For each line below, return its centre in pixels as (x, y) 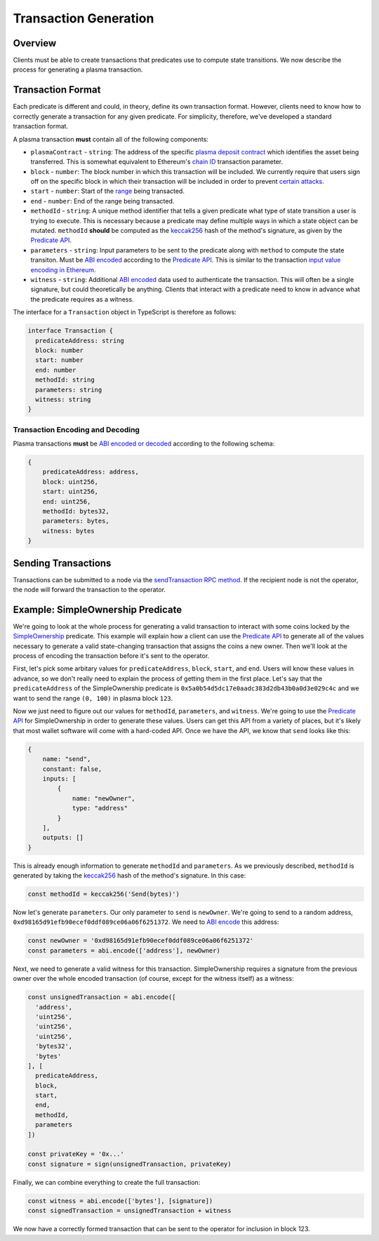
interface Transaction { (71, 331)
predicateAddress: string (80, 341)
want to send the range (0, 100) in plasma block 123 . (93, 698)
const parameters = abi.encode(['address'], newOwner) (124, 950)
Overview (35, 43)
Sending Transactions (62, 563)
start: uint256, (70, 492)
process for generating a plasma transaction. (78, 69)
